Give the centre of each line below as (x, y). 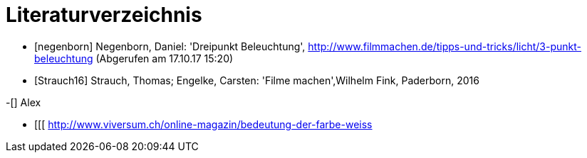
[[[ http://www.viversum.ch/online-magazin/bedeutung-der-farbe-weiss (203, 124)
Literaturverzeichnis (104, 15)
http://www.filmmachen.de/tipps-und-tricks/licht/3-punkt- (445, 46)
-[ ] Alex (24, 102)
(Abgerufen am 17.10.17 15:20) (165, 58)
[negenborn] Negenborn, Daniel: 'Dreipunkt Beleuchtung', (170, 46)
